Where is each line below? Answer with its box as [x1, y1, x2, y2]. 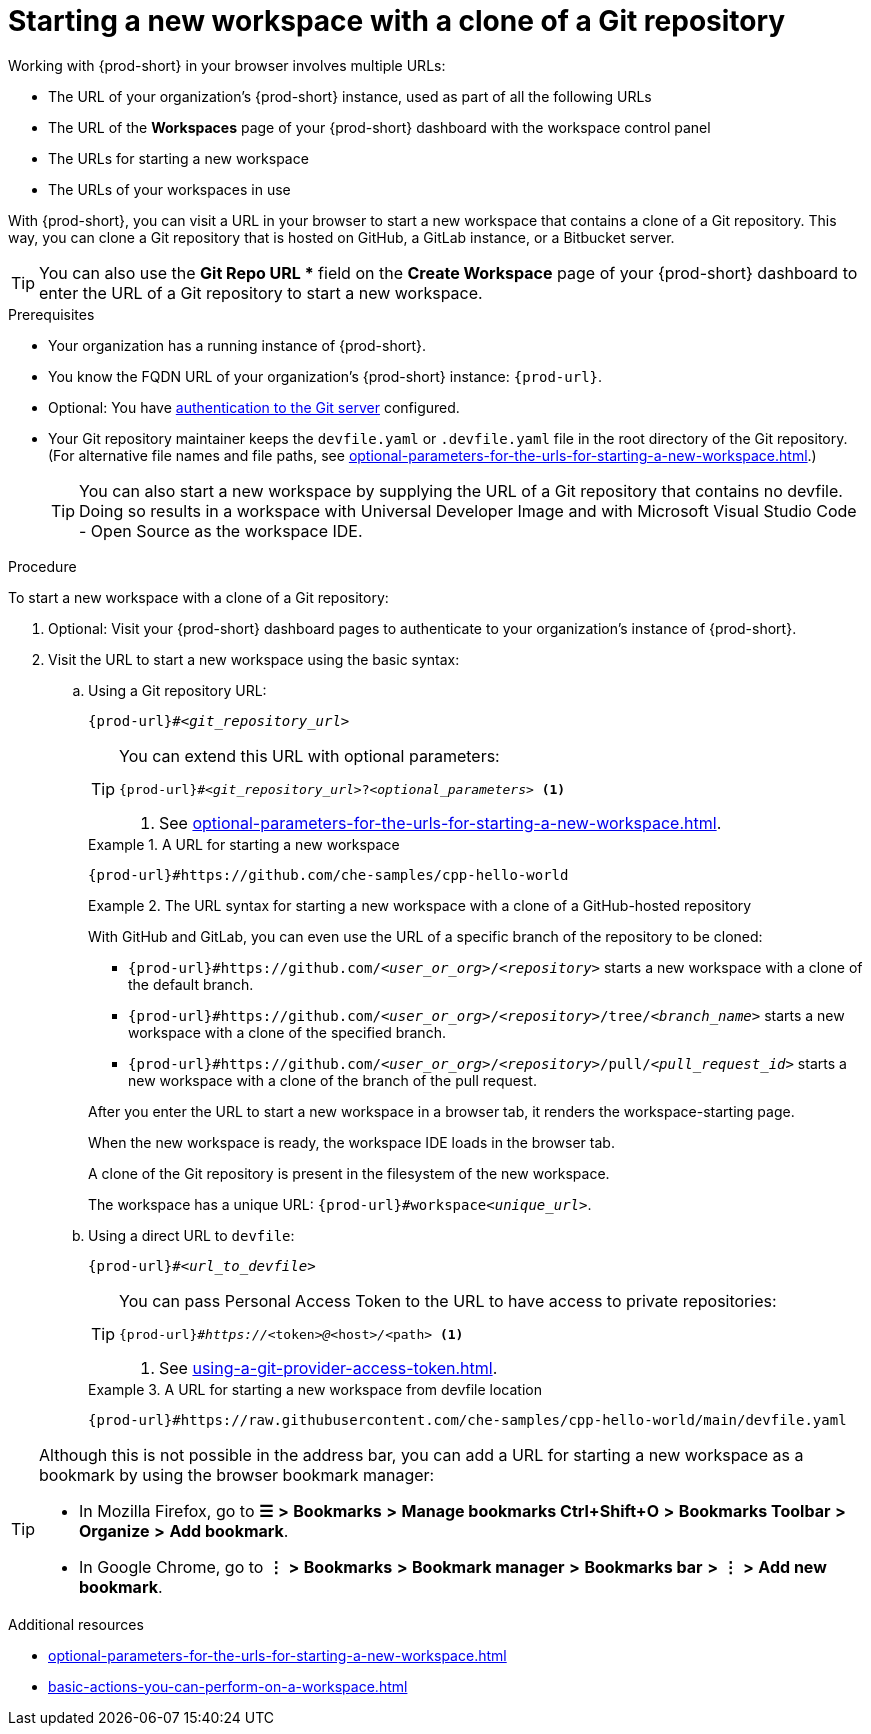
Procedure [8, 557, 77, 575]
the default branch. [128, 975, 254, 993]
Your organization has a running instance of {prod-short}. [48, 336, 427, 354]
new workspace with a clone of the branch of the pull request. [128, 1071, 537, 1089]
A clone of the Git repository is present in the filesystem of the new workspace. [88, 1164, 610, 1182]
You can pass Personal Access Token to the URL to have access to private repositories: [119, 1290, 777, 1311]
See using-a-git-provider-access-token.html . [159, 1357, 498, 1378]
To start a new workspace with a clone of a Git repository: [8, 588, 389, 606]
